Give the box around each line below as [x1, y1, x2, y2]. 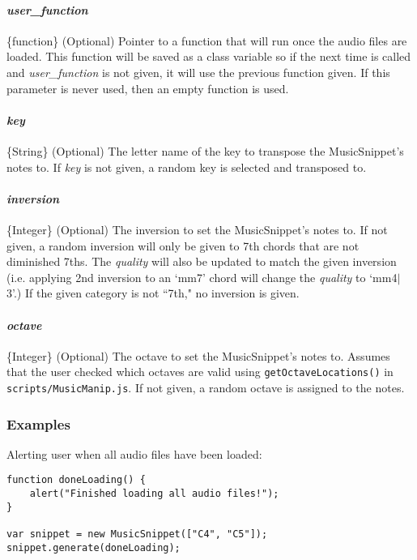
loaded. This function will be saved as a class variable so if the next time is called [6, 48, 411, 65]
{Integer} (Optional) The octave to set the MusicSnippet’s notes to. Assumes [6, 347, 390, 364]
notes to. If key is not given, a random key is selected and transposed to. [6, 158, 367, 175]
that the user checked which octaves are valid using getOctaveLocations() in [6, 363, 394, 380]
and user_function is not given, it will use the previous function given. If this [6, 63, 390, 80]
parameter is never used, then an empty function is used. [6, 79, 289, 96]
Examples [6, 413, 70, 434]
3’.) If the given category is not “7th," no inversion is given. [6, 284, 300, 301]
